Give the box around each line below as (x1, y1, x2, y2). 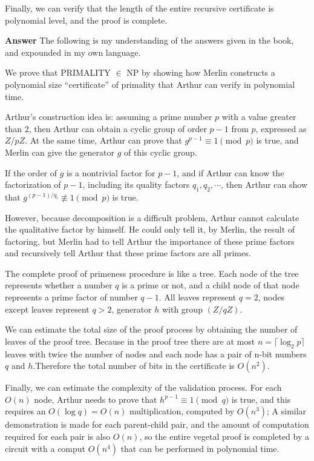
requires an (5, 405, 46, 417)
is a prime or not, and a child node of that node (122, 279, 299, 291)
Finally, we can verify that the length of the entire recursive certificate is (5, 2, 274, 14)
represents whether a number (5, 279, 113, 291)
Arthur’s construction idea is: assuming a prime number (5, 110, 212, 123)
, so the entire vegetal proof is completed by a (139, 430, 309, 443)
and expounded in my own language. (5, 45, 141, 58)
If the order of (5, 166, 57, 179)
